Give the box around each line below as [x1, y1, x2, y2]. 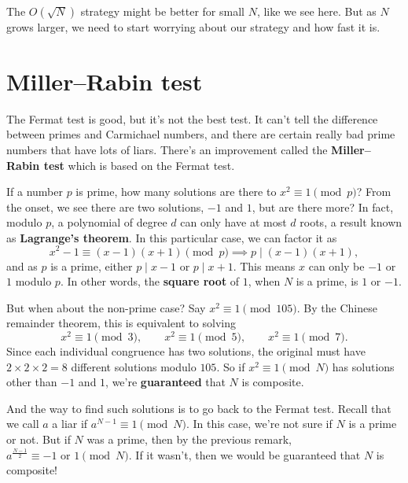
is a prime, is [296, 273, 358, 289]
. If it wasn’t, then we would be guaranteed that [128, 446, 361, 463]
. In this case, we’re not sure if [186, 415, 333, 432]
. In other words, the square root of [60, 273, 240, 289]
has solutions [332, 358, 395, 374]
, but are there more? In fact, [252, 198, 394, 215]
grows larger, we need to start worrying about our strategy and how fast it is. [6, 19, 380, 35]
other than [6, 374, 57, 390]
